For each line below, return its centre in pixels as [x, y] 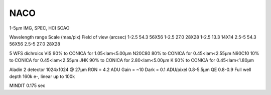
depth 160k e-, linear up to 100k [42, 76]
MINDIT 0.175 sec [27, 85]
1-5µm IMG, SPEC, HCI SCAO [39, 28]
